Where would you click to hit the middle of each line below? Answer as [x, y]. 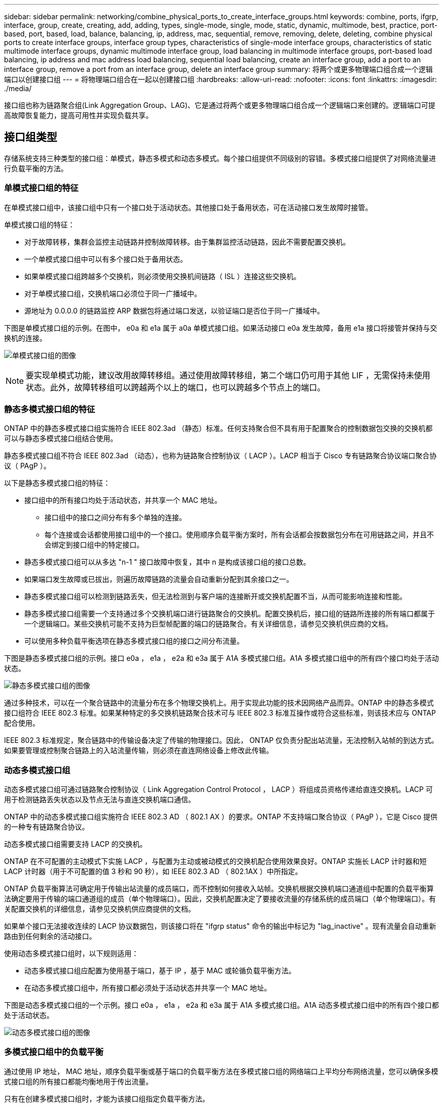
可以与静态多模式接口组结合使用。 [61, 439]
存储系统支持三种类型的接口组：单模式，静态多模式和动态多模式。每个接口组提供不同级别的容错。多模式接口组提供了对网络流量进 [220, 158]
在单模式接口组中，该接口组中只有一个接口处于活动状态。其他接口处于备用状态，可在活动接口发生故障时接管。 [188, 207]
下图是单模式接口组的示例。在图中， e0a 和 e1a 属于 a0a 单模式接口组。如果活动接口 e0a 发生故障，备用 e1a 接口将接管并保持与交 [221, 328]
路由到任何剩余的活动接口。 [50, 936]
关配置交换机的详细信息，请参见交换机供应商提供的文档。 [100, 909]
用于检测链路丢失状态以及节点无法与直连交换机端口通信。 [100, 800]
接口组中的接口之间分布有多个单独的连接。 [115, 518]
